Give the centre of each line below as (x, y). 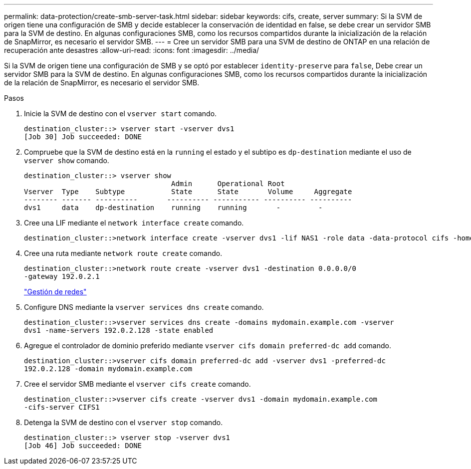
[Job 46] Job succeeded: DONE (83, 446)
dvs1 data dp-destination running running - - (173, 208)
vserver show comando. (67, 160)
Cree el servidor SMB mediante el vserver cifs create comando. (137, 384)
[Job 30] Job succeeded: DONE (83, 137)
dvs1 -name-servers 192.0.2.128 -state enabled (119, 330)
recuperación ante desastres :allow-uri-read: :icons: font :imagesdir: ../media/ (132, 50)
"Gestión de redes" (55, 292)
